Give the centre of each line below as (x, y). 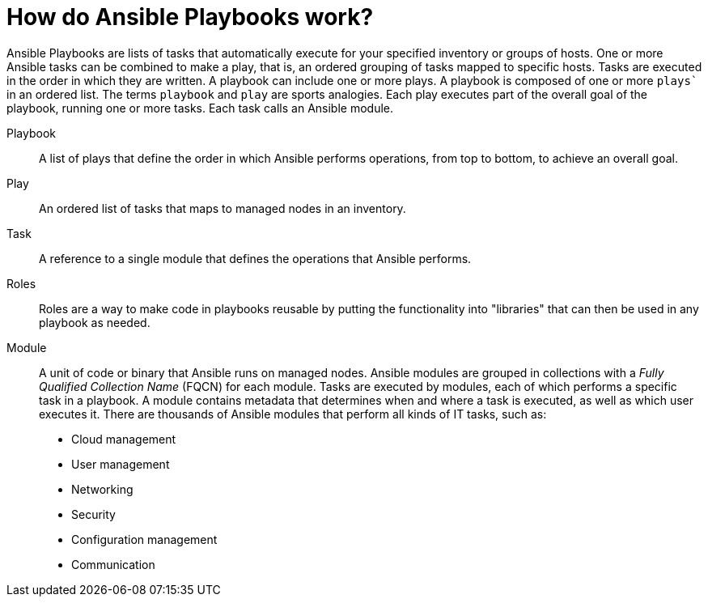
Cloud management (124, 439)
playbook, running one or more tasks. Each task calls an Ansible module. (200, 108)
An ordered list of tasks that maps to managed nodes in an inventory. (223, 208)
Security (93, 514)
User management (121, 464)
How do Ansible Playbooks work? (190, 17)
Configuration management (144, 539)
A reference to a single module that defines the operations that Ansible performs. (255, 258)
